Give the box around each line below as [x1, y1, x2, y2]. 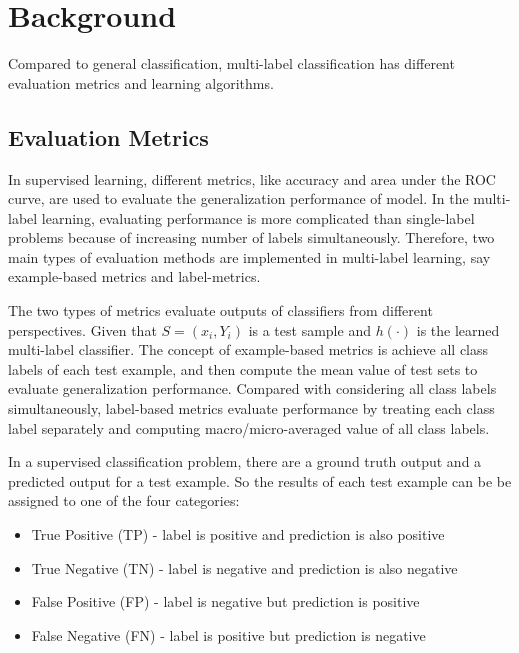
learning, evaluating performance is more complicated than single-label [41, 207, 475, 228]
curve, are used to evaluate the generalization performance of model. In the [8, 188, 469, 209]
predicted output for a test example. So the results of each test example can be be [8, 470, 512, 491]
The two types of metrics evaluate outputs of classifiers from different [8, 300, 433, 321]
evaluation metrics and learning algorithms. [8, 72, 274, 93]
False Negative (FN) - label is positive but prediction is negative [31, 624, 426, 645]
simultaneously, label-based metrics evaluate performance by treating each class [8, 398, 495, 419]
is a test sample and [248, 319, 371, 340]
